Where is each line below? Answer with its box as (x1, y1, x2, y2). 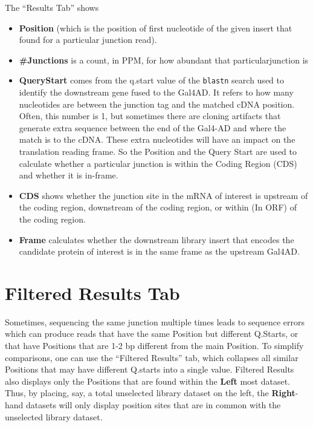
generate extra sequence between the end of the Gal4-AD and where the (19, 121, 286, 134)
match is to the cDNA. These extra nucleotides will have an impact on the (19, 133, 295, 146)
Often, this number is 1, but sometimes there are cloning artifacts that (19, 109, 281, 122)
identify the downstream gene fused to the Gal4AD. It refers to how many (19, 86, 294, 99)
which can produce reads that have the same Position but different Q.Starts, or (5, 327, 298, 340)
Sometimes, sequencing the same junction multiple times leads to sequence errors (5, 315, 305, 328)
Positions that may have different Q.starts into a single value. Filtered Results (5, 363, 294, 376)
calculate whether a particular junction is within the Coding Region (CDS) (19, 157, 297, 169)
